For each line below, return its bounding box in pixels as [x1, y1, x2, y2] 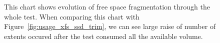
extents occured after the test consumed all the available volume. [4, 30, 203, 41]
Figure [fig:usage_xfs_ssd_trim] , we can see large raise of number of [4, 21, 216, 31]
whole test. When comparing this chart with [4, 11, 139, 21]
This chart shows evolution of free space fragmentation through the [4, 1, 210, 11]
